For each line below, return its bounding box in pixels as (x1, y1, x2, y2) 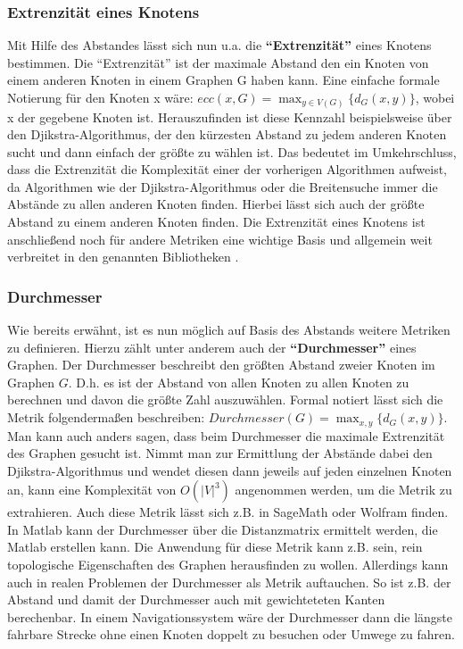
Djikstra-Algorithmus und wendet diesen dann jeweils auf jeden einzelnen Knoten (7, 461, 452, 479)
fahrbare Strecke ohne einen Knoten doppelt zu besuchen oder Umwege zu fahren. (7, 625, 455, 644)
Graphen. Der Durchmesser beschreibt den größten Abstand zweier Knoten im (7, 355, 435, 374)
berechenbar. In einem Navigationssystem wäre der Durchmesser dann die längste (7, 607, 453, 626)
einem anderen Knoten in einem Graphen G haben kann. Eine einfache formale (7, 71, 440, 89)
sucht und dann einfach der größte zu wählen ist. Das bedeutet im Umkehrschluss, (7, 142, 457, 161)
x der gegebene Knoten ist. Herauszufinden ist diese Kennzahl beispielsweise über (7, 107, 452, 126)
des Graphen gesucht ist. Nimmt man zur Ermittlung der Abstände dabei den (7, 444, 433, 462)
